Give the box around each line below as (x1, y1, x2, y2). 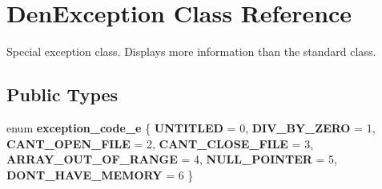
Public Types (6, 82, 119, 107)
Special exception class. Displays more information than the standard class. (6, 43, 376, 60)
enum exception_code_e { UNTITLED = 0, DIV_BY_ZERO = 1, (6, 119, 376, 136)
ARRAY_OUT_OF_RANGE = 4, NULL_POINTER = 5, (6, 151, 337, 167)
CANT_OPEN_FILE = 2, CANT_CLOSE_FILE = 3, (6, 135, 314, 152)
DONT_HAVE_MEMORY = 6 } (6, 166, 194, 183)
